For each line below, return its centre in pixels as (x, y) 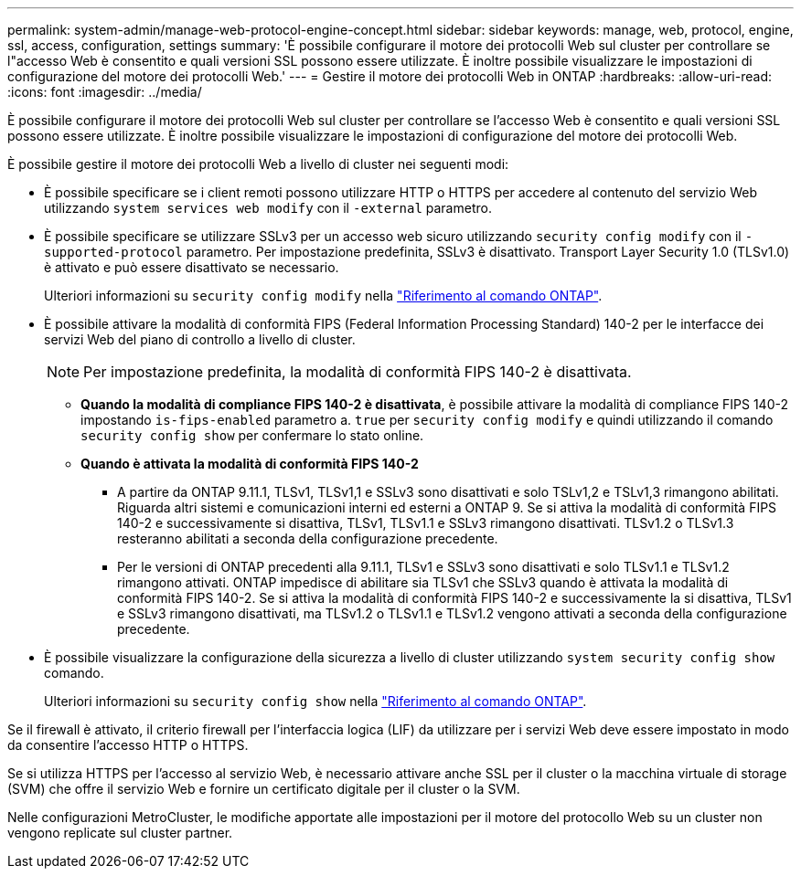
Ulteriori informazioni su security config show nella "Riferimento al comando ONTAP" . (315, 701)
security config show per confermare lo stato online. (252, 435)
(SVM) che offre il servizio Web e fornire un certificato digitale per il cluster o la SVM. (264, 789)
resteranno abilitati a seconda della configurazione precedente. (308, 538)
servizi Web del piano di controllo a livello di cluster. (200, 339)
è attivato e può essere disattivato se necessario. (192, 267)
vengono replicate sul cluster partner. (120, 833)
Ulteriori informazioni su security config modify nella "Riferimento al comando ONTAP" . (323, 296)
